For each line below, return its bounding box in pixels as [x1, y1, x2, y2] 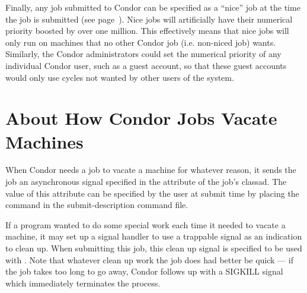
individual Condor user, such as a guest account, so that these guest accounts [5, 59, 287, 71]
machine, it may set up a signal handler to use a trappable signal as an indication [5, 230, 302, 242]
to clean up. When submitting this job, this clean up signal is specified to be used [5, 242, 302, 254]
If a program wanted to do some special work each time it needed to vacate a [5, 218, 286, 231]
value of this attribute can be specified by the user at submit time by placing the [5, 187, 299, 199]
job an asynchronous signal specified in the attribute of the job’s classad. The [5, 175, 287, 188]
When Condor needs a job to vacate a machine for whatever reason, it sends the [5, 163, 296, 176]
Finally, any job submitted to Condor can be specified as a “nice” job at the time [5, 1, 300, 13]
